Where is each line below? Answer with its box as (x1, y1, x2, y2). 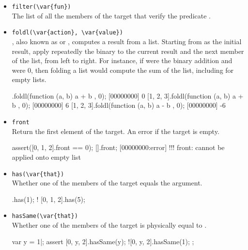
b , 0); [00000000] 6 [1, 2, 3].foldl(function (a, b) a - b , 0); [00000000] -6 (12, 100, 226, 110)
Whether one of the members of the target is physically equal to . (12, 220, 207, 230)
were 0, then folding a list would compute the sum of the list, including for (12, 65, 234, 75)
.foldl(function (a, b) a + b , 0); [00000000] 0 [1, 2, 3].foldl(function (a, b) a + (12, 90, 244, 100)
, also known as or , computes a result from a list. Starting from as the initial (12, 36, 242, 46)
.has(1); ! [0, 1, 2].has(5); (12, 194, 85, 204)
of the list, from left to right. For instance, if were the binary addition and (12, 55, 232, 66)
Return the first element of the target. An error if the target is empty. (12, 126, 219, 136)
